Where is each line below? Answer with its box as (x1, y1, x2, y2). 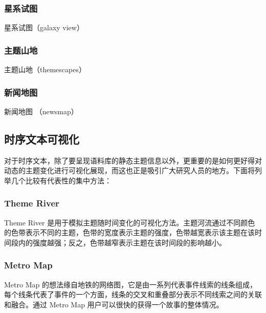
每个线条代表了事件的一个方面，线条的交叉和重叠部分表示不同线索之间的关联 (4, 289, 262, 300)
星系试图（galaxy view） (4, 22, 84, 33)
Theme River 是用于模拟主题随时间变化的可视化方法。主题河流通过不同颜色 (4, 217, 255, 227)
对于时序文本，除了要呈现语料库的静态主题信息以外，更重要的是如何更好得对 (4, 155, 262, 165)
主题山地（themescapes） (4, 64, 86, 75)
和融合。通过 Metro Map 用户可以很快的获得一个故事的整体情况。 (4, 299, 224, 309)
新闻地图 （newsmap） (4, 106, 78, 116)
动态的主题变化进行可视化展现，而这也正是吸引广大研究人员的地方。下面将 (4, 165, 255, 176)
